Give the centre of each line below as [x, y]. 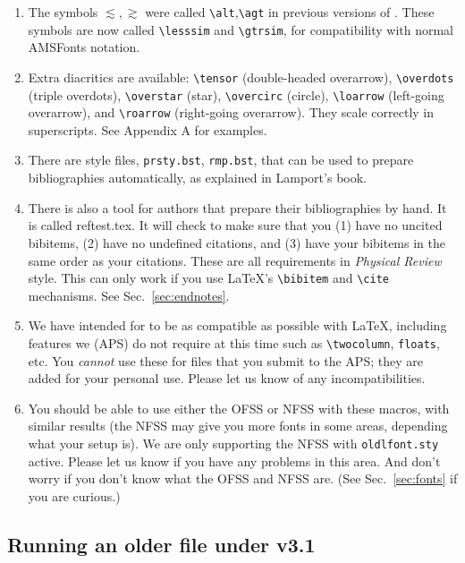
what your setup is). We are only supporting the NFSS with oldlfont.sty [233, 443]
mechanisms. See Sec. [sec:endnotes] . [129, 295]
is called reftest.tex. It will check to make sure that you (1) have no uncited [235, 225]
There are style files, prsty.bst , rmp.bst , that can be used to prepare [221, 160]
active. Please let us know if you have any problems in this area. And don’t [234, 461]
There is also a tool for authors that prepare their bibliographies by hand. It [237, 207]
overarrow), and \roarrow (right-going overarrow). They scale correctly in [231, 112]
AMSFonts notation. [84, 47]
